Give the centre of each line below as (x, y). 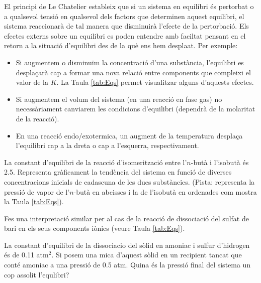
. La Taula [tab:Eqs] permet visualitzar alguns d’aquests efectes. (155, 82)
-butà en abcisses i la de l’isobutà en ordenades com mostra (165, 191)
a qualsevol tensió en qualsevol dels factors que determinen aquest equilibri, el (124, 16)
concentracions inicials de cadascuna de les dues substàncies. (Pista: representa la (129, 181)
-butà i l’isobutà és (220, 162)
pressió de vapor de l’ (37, 191)
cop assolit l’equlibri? (37, 274)
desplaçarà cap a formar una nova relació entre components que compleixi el (133, 72)
